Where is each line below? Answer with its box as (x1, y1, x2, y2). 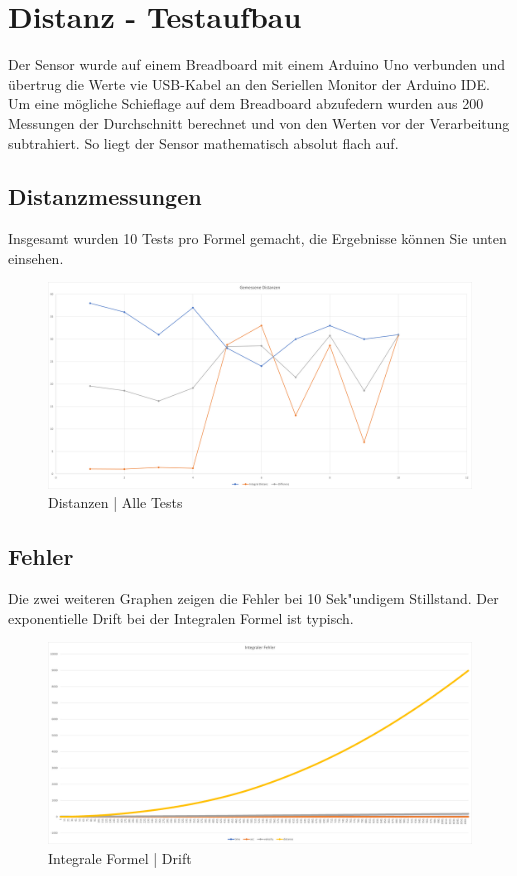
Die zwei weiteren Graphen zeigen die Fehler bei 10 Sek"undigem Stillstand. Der (8, 588, 499, 609)
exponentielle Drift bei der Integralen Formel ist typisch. (8, 607, 354, 628)
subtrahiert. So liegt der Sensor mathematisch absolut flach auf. (8, 132, 399, 153)
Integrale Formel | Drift (48, 847, 192, 868)
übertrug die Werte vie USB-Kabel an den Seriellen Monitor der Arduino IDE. (8, 73, 490, 94)
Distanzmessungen (8, 181, 202, 212)
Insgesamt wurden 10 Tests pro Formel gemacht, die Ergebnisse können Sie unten (8, 228, 507, 249)
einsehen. (8, 247, 64, 268)
